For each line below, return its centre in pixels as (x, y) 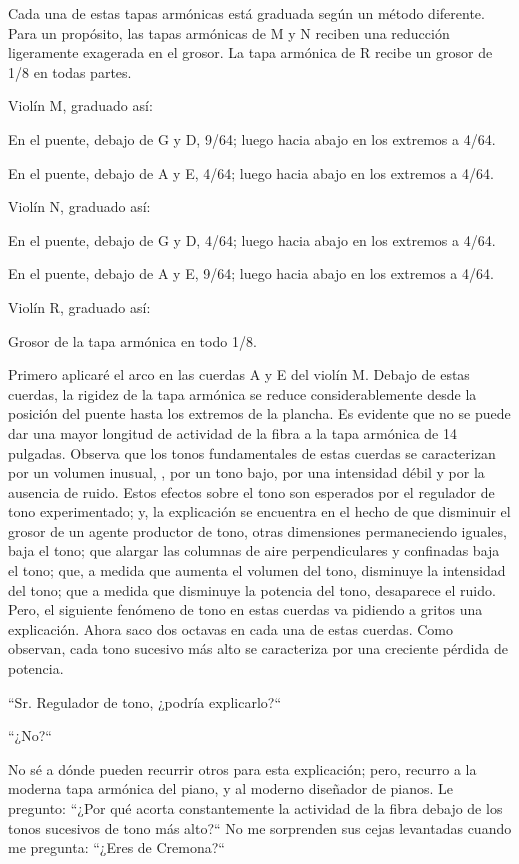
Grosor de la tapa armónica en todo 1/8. (132, 340)
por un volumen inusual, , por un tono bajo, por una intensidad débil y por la (246, 472)
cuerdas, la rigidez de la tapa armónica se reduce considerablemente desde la (242, 393)
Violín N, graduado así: (79, 206)
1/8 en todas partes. (70, 71)
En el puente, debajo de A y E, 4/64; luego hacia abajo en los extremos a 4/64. (251, 172)
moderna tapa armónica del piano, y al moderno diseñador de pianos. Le (231, 788)
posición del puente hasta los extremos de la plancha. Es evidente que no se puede (259, 413)
